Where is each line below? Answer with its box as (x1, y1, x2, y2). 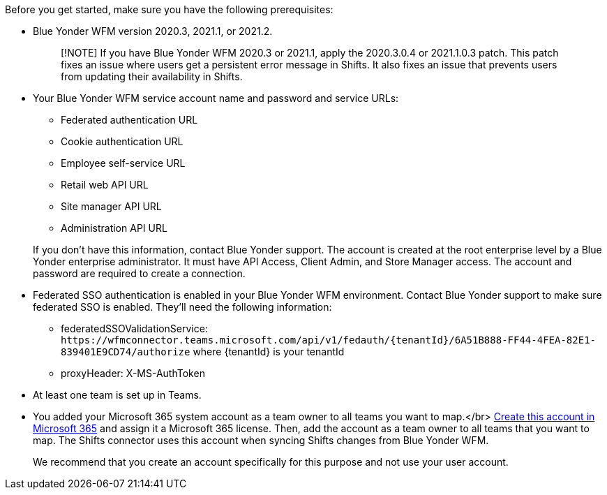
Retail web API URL (61, 179, 149, 191)
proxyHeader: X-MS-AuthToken (61, 367, 205, 379)
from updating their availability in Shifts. (61, 71, 243, 82)
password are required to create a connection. (33, 267, 246, 279)
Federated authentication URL (61, 114, 198, 126)
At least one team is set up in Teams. (33, 389, 202, 401)
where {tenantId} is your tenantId (193, 346, 345, 357)
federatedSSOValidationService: (61, 323, 208, 334)
